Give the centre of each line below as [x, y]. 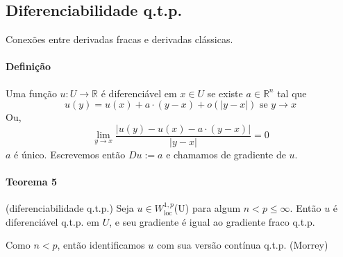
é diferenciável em [139, 93]
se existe [225, 93]
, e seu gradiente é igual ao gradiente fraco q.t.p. [212, 221]
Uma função [31, 93]
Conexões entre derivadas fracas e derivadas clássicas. [119, 39]
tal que [292, 93]
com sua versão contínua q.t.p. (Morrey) [242, 245]
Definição [28, 66]
